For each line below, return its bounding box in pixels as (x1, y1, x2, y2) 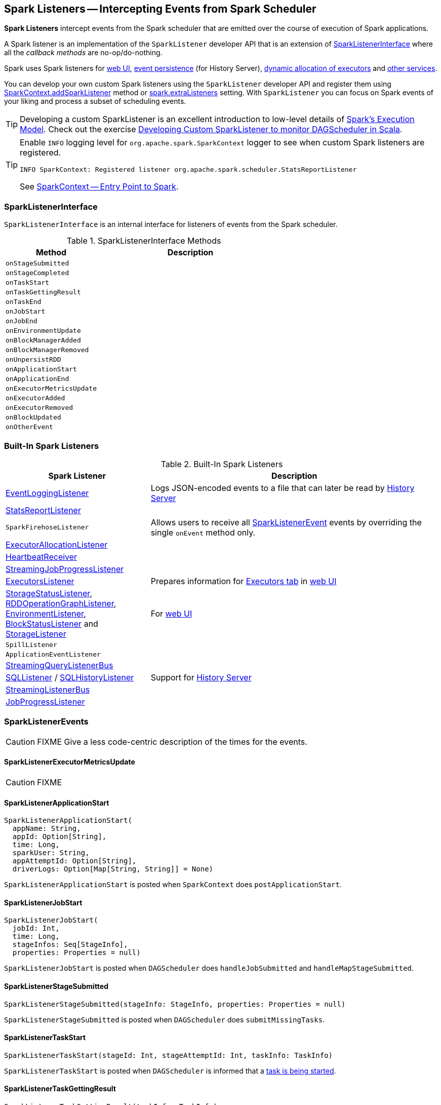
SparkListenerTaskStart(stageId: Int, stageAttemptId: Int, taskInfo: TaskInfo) (4, 1051, 333, 1059)
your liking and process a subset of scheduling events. (4, 97, 186, 106)
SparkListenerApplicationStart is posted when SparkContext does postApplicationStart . (4, 880, 342, 889)
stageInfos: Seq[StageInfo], (12, 940, 128, 949)
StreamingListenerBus (6, 684, 90, 695)
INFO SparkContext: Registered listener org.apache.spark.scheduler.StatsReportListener (20, 166, 357, 174)
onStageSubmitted (6, 259, 69, 268)
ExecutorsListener (6, 576, 74, 586)
